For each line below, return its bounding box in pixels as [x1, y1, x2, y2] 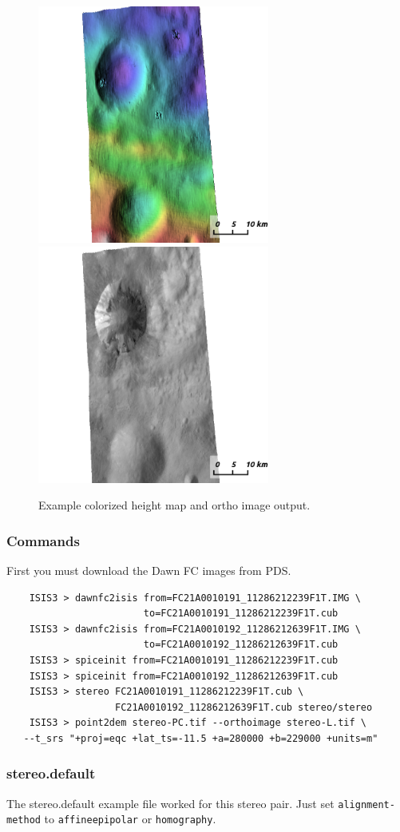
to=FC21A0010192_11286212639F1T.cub [143, 639, 339, 651]
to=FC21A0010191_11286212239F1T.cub [143, 608, 339, 620]
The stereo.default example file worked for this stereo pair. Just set [6, 794, 335, 811]
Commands [6, 530, 80, 550]
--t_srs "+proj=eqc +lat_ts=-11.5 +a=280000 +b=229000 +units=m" [23, 732, 378, 744]
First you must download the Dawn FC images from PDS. [6, 562, 291, 578]
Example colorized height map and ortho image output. [38, 497, 311, 513]
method [6, 814, 41, 826]
